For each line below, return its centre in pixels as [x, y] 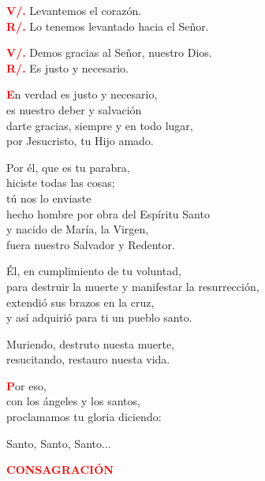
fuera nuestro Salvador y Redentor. [91, 244]
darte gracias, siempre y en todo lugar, [100, 125]
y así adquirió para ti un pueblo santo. [99, 317]
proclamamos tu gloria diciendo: [84, 417]
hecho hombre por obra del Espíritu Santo [108, 213]
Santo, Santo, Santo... [59, 443]
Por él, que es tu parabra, [68, 167]
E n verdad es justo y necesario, [82, 94]
